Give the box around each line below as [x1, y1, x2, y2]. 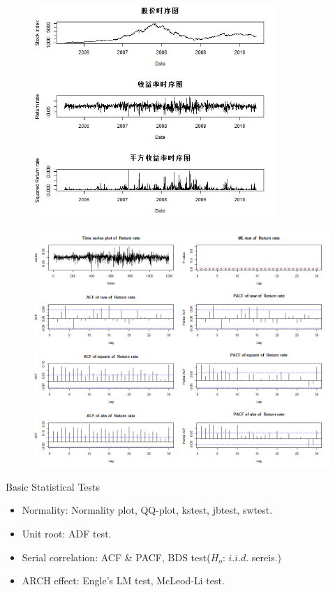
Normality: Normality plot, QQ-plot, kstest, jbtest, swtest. [22, 503, 273, 517]
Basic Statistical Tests [6, 479, 100, 493]
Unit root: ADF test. [22, 526, 112, 540]
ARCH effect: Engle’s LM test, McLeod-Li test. [22, 573, 225, 588]
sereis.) [251, 549, 281, 564]
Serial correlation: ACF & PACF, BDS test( [22, 549, 211, 564]
